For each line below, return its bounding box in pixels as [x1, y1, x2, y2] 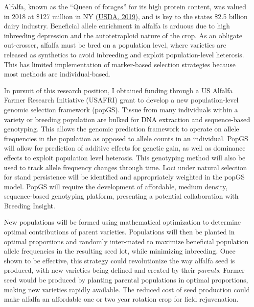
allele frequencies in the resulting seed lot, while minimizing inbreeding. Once [4, 246, 235, 256]
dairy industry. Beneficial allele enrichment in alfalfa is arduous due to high [4, 21, 230, 31]
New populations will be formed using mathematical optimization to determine [4, 217, 241, 227]
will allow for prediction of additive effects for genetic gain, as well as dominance [4, 143, 246, 153]
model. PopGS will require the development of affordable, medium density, [4, 181, 228, 191]
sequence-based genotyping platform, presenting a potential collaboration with [4, 191, 239, 201]
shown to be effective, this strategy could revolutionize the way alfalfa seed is [4, 255, 235, 265]
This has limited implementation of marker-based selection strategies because [4, 59, 236, 69]
